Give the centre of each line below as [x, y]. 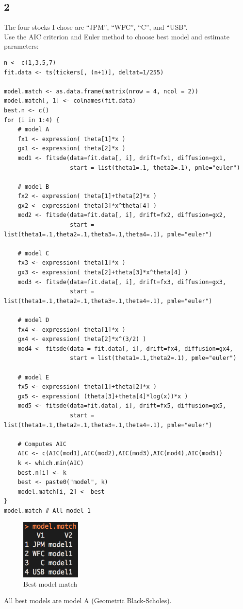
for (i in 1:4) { [32, 120]
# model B [33, 187]
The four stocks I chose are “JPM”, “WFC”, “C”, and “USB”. [96, 27]
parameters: [21, 46]
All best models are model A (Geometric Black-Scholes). [88, 600]
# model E [33, 377]
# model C [33, 253]
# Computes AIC [42, 444]
